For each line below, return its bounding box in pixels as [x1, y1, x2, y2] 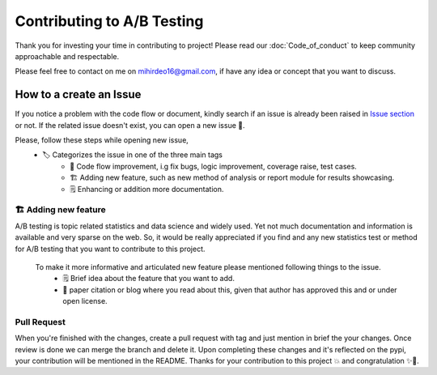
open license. [62, 296, 108, 306]
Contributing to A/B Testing [15, 12, 204, 30]
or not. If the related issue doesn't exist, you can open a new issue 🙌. [15, 120, 245, 130]
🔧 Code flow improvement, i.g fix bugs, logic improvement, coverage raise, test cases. [70, 161, 358, 171]
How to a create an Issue [15, 87, 142, 101]
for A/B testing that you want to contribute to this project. [15, 244, 206, 254]
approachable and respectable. [15, 51, 120, 61]
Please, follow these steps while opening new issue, [15, 135, 189, 145]
